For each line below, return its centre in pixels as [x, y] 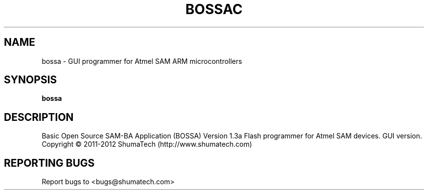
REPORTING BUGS [49, 163]
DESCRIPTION [39, 117]
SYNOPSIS [31, 80]
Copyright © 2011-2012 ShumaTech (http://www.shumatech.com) [147, 144]
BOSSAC [214, 9]
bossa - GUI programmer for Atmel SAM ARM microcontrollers [142, 61]
